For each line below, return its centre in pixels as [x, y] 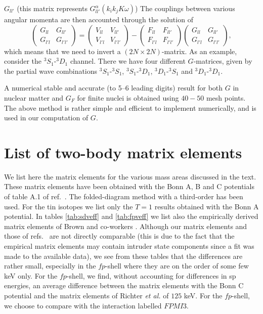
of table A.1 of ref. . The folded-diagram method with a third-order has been [124, 196]
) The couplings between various [185, 8]
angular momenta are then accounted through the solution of [99, 19]
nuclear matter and [34, 97]
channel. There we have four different [128, 61]
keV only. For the [31, 275]
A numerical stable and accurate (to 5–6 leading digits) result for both [114, 88]
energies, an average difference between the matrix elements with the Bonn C [124, 285]
